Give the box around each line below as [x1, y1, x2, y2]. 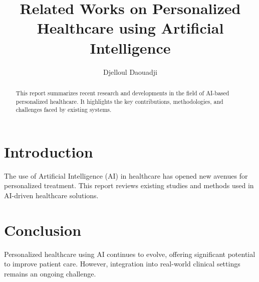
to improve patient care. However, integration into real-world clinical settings [4, 258, 240, 269]
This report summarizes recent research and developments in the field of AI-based [16, 88, 229, 97]
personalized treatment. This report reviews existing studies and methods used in [4, 180, 254, 191]
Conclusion [4, 219, 82, 240]
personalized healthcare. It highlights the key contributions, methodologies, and [16, 97, 223, 105]
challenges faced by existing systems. [16, 105, 112, 114]
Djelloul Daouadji [103, 66, 157, 77]
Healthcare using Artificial [37, 18, 224, 38]
